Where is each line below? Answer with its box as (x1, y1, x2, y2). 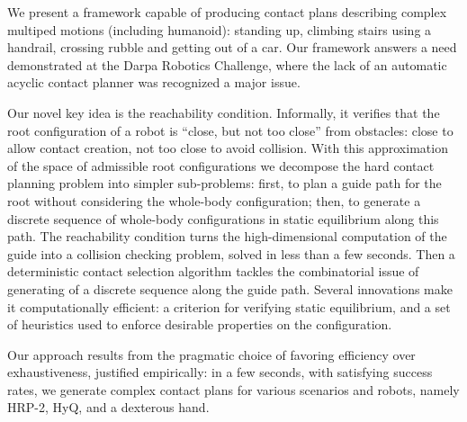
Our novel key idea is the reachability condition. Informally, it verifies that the (7, 103, 440, 121)
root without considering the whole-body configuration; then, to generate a (7, 191, 421, 210)
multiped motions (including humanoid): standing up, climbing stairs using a (7, 20, 432, 39)
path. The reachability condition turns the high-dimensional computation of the (7, 227, 447, 246)
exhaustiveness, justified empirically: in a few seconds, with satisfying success (7, 363, 433, 382)
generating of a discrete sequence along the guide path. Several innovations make (7, 279, 453, 298)
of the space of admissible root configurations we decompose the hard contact (7, 156, 435, 175)
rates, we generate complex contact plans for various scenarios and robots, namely (7, 380, 460, 399)
